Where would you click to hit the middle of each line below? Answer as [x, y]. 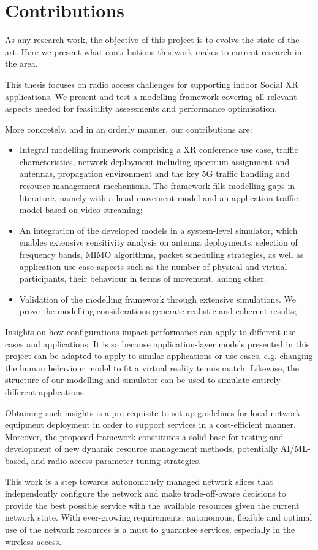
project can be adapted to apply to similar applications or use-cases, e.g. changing [159, 356]
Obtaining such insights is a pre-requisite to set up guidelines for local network [153, 412]
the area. [21, 64]
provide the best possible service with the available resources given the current [152, 505]
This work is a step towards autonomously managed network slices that [139, 481]
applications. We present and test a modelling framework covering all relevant [151, 96]
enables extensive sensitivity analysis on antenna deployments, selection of [158, 242]
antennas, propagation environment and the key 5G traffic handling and [154, 173]
